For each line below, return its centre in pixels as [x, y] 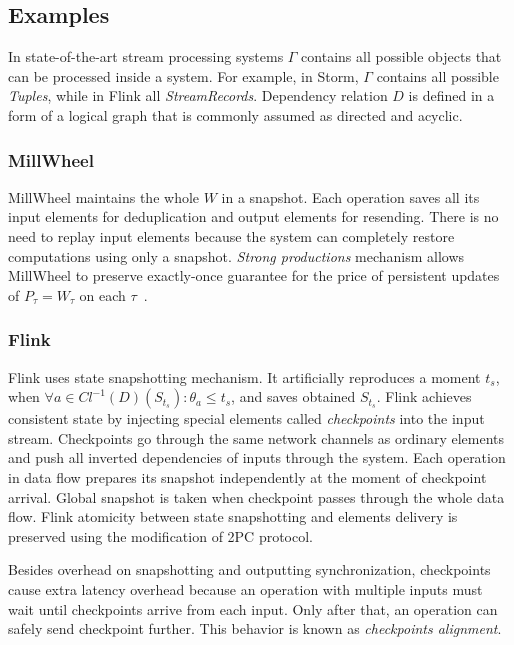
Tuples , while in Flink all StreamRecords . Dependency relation [198, 95]
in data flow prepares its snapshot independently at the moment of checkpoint [247, 476]
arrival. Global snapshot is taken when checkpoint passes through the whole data [256, 496]
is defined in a [451, 95]
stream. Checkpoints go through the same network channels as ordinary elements [256, 437]
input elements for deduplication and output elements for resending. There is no [253, 216]
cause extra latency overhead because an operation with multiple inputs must [245, 588]
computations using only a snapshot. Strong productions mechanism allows [236, 255]
